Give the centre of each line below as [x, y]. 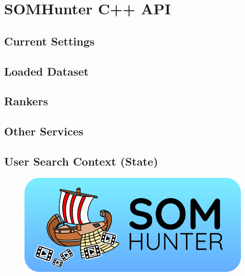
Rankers [26, 101]
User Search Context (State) [81, 161]
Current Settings [50, 41]
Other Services [44, 131]
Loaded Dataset [46, 71]
